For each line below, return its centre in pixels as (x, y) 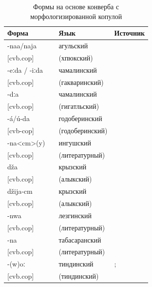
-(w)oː (16, 264)
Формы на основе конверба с (76, 6)
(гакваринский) (81, 82)
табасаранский (80, 239)
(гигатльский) (79, 106)
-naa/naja (22, 46)
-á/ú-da (19, 118)
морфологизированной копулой (76, 16)
